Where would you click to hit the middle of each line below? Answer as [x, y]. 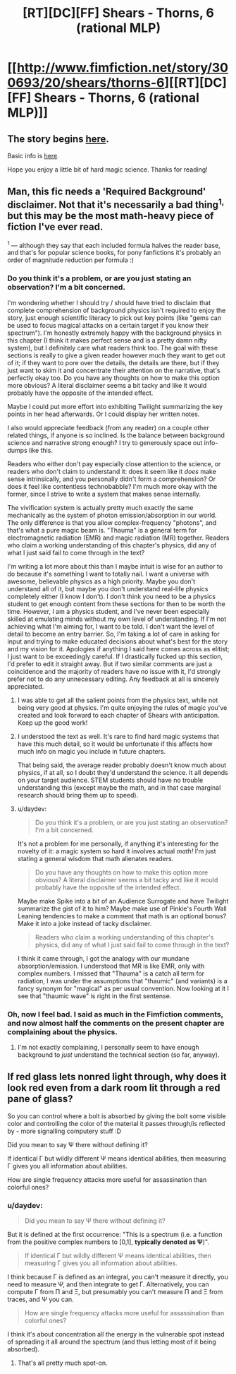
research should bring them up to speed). [78, 795]
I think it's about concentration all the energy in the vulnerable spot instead [116, 1334]
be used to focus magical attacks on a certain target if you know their [108, 325]
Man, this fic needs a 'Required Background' [107, 192]
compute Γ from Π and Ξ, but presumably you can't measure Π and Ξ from [115, 1292]
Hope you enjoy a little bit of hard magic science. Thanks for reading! [107, 170]
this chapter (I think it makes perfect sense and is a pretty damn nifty [107, 340]
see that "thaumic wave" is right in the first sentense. [94, 996]
